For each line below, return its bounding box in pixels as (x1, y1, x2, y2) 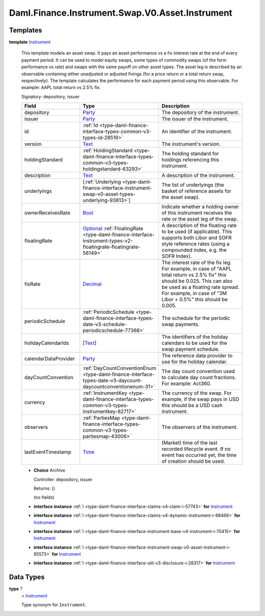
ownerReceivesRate (24, 209, 71, 216)
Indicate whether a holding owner (161, 203, 239, 210)
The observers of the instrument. (161, 424, 238, 431)
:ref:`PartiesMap (82, 415, 120, 421)
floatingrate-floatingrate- (82, 244, 141, 251)
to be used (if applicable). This (161, 228, 233, 235)
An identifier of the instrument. (161, 128, 233, 135)
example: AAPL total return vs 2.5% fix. (21, 84, 101, 90)
